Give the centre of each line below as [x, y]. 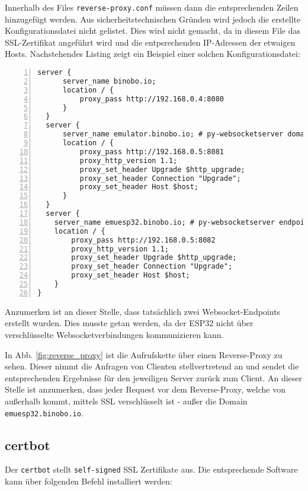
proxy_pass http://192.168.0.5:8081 [152, 152]
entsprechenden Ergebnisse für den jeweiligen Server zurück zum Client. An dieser [154, 377]
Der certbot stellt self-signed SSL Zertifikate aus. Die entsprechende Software [151, 469]
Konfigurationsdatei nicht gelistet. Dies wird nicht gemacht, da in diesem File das [153, 31]
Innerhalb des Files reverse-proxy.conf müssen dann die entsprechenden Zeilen [152, 7]
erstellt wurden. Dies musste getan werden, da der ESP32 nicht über [129, 323]
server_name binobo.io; [109, 81]
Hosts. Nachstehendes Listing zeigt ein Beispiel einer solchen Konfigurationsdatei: [153, 54]
